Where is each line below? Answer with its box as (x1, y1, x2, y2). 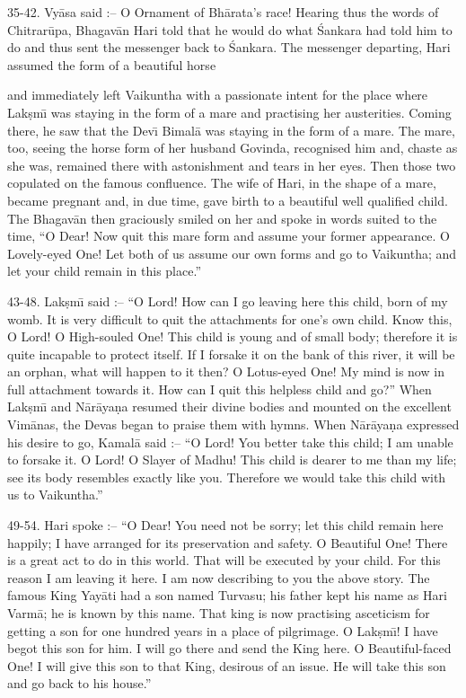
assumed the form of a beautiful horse (7, 55, 216, 74)
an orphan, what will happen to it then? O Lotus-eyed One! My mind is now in (7, 362, 444, 381)
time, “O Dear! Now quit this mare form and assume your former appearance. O (7, 226, 451, 245)
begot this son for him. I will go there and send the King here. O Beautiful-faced (7, 639, 452, 658)
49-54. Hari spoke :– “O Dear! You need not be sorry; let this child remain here (7, 516, 444, 535)
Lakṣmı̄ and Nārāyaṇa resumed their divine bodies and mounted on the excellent (7, 397, 452, 416)
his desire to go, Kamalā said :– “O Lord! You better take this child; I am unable (7, 432, 453, 451)
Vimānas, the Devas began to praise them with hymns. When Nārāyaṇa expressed (7, 415, 460, 434)
